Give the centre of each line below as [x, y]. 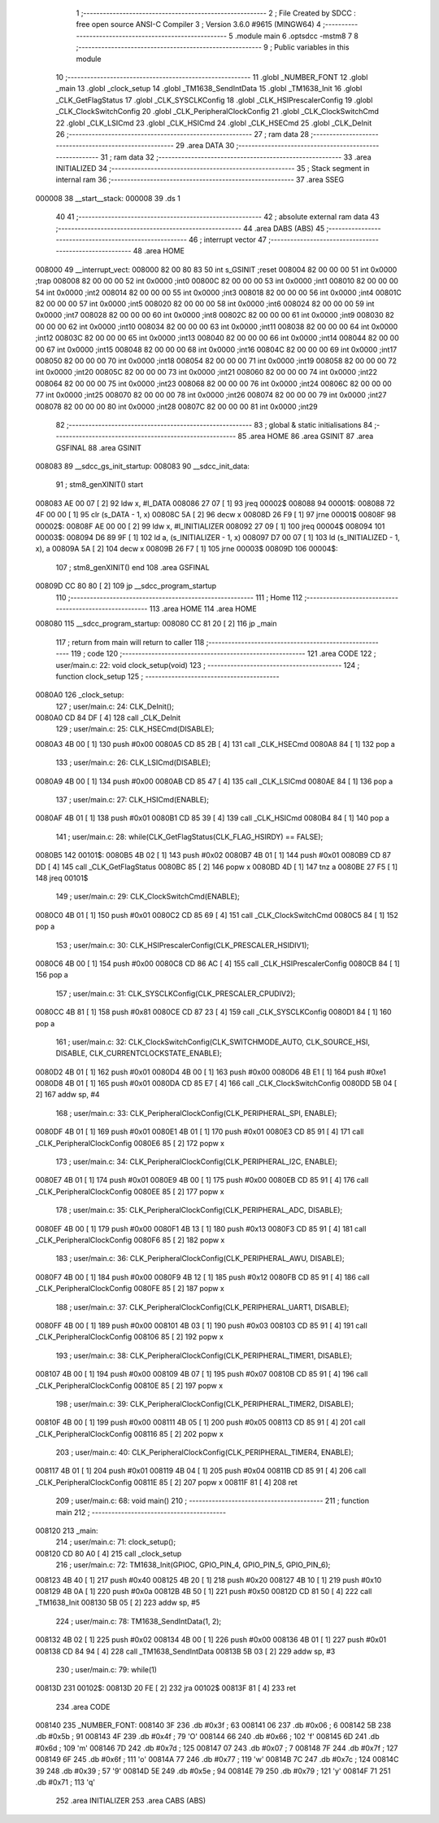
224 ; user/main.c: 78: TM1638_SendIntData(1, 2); [139, 1621]
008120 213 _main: [67, 1531]
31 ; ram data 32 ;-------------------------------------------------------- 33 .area [236, 157]
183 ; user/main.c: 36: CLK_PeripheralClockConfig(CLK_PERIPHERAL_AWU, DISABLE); [200, 1259]
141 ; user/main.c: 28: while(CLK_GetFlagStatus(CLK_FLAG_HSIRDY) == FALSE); [189, 837]
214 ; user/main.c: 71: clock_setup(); [116, 1542]
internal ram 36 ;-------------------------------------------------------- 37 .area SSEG [200, 180]
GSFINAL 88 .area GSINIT [99, 447]
